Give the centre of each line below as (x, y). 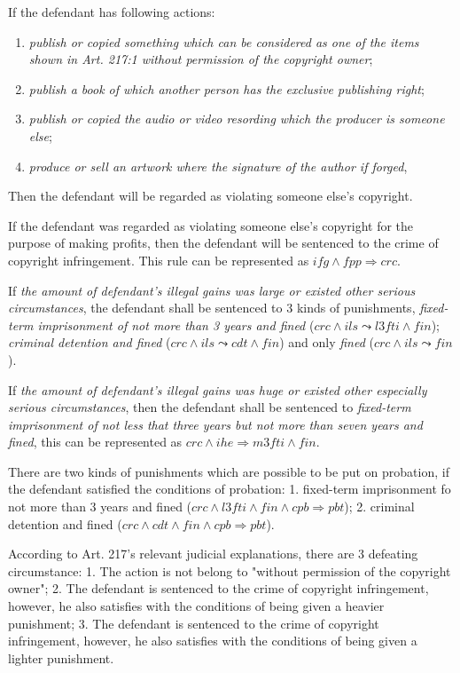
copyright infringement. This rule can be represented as (159, 260)
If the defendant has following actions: (112, 12)
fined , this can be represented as (95, 442)
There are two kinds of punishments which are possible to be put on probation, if (229, 471)
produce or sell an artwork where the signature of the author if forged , (218, 166)
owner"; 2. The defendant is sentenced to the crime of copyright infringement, (218, 588)
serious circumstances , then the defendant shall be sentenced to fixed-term (210, 407)
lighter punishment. (61, 657)
